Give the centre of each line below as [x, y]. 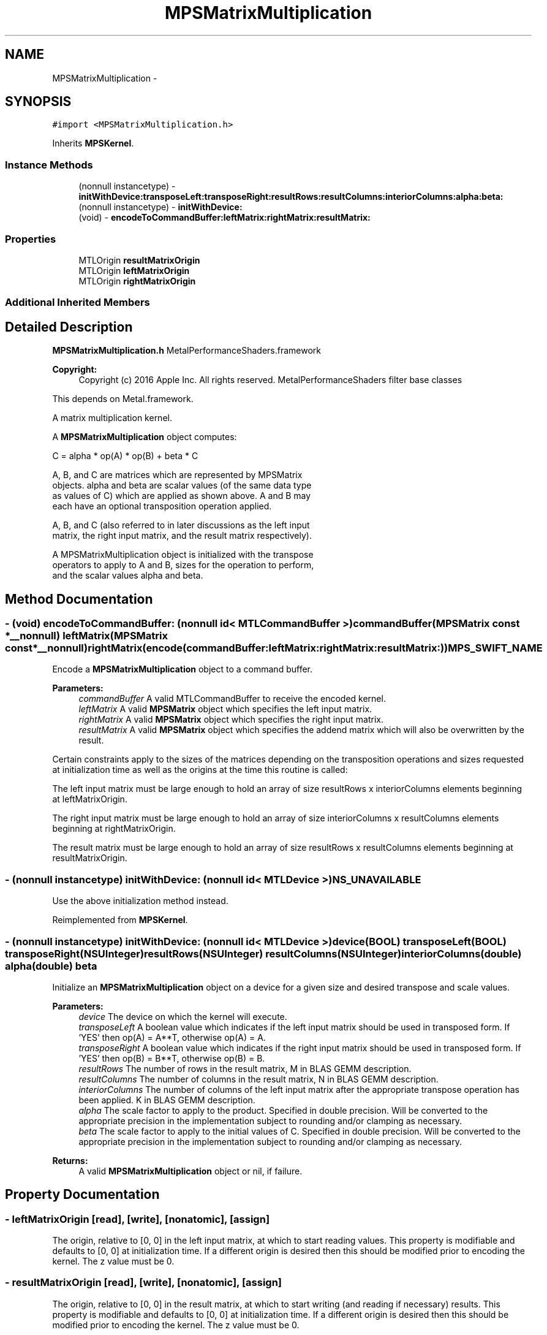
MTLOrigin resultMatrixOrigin [139, 260]
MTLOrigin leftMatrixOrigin [134, 270]
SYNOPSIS [38, 102]
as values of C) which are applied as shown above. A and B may [182, 496]
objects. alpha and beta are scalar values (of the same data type [182, 485]
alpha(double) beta [51, 966]
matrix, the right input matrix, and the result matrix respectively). [182, 536]
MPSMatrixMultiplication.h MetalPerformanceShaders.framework [187, 351]
